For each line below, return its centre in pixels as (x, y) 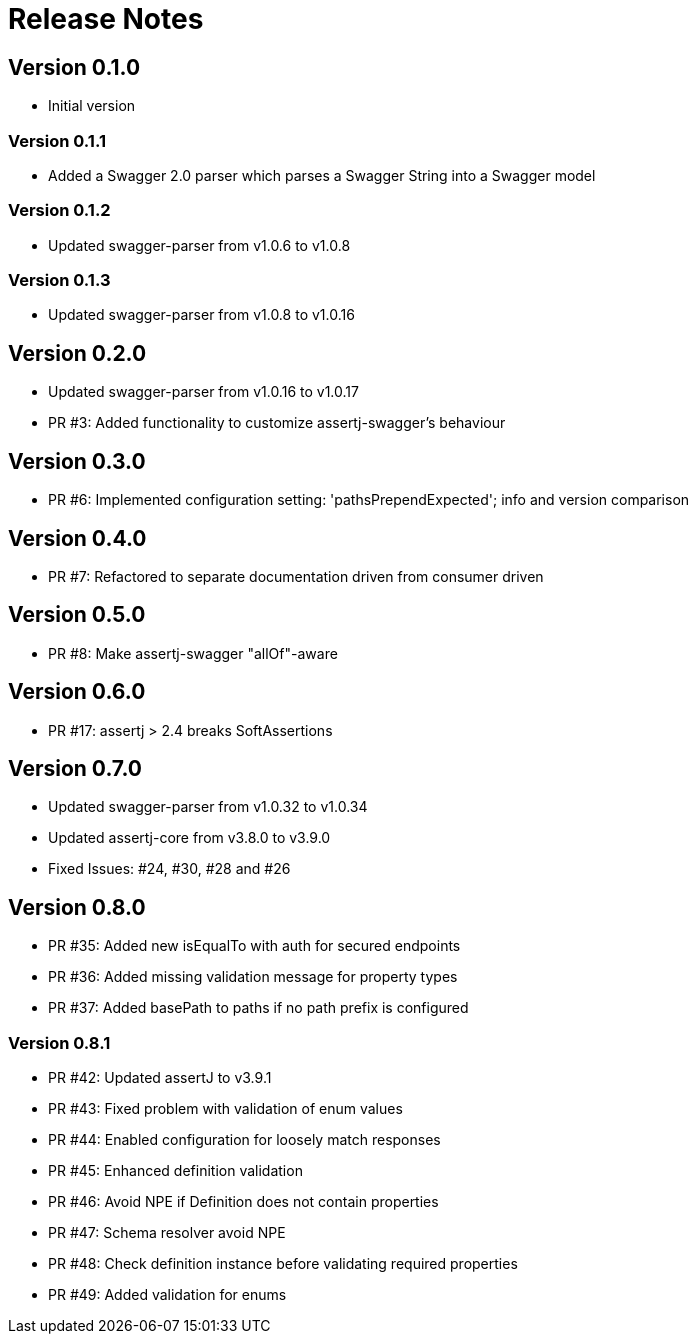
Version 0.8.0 (77, 907)
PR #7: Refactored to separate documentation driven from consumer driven (296, 576)
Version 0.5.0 (77, 615)
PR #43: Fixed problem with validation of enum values (225, 1109)
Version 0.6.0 (77, 692)
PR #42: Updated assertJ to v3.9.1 (160, 1078)
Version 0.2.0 (77, 353)
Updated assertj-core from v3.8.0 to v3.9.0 (189, 838)
